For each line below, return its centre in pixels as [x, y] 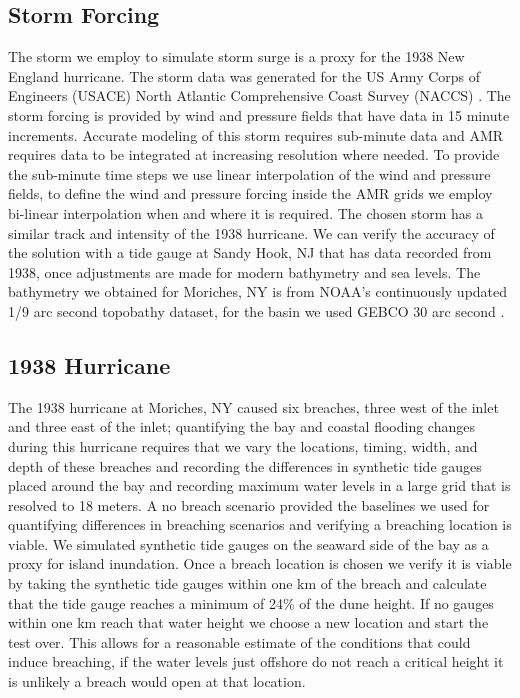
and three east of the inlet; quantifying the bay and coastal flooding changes [241, 426]
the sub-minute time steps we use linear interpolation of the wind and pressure [249, 173]
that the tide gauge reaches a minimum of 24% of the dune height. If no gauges [251, 602]
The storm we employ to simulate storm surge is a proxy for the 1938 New [236, 56]
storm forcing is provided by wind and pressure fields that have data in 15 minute [259, 114]
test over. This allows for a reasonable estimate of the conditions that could [239, 641]
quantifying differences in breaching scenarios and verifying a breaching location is [260, 524]
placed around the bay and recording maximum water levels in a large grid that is [259, 485]
